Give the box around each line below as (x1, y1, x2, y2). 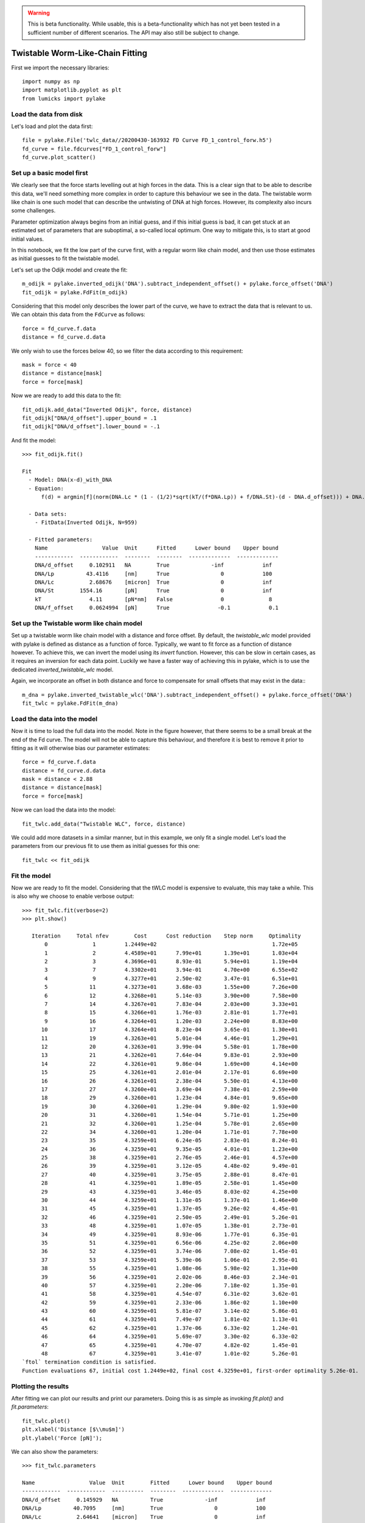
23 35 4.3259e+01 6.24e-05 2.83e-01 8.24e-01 (41, 1137, 298, 1144)
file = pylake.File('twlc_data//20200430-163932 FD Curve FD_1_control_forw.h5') (22, 137, 273, 144)
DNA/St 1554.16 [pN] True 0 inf (34, 587, 273, 594)
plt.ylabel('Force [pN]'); (22, 1435, 103, 1441)
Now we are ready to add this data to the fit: (11, 392, 122, 399)
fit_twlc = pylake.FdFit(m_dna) (22, 699, 119, 707)
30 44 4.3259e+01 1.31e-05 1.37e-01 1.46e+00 (41, 1197, 298, 1204)
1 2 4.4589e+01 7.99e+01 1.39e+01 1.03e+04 (44, 949, 298, 956)
